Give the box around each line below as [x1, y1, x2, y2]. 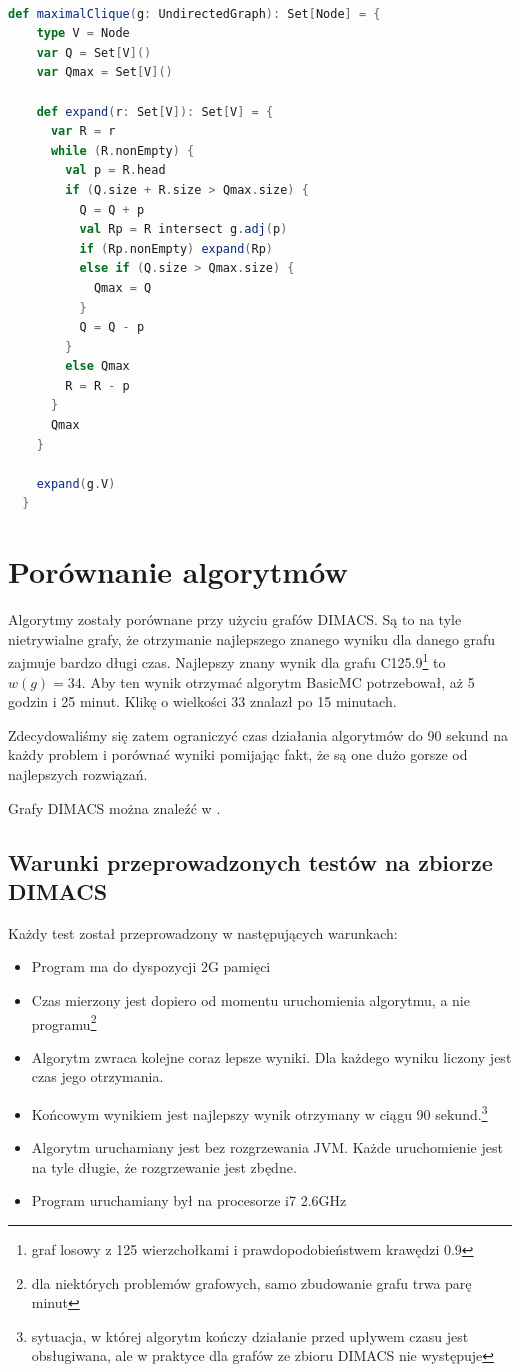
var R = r [50, 124, 116, 139]
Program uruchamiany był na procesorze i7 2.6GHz [31, 1190, 347, 1211]
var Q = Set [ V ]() [36, 45, 152, 60]
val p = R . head [65, 163, 166, 178]
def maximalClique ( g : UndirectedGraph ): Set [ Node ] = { [8, 6, 381, 21]
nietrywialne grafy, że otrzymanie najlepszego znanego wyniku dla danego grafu [8, 628, 496, 649]
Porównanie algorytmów [8, 551, 348, 592]
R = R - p [65, 378, 130, 393]
